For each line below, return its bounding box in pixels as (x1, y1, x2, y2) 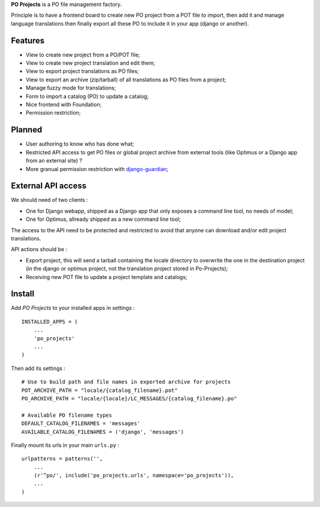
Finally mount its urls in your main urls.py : (11, 441, 120, 448)
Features (11, 36, 44, 46)
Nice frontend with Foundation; (25, 101, 102, 108)
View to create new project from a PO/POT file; (25, 51, 140, 58)
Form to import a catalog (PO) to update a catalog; (25, 93, 149, 100)
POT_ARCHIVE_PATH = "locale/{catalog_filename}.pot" (21, 386, 178, 394)
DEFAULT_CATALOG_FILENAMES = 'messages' (21, 420, 140, 427)
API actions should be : (11, 246, 68, 253)
